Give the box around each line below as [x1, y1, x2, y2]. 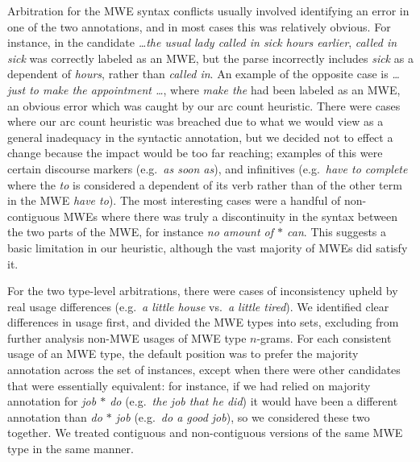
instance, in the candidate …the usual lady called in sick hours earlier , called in [7, 34, 397, 51]
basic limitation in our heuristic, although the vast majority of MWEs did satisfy [7, 239, 408, 256]
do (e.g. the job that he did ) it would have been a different [110, 393, 398, 410]
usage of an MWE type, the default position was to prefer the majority [7, 345, 359, 362]
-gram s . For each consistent [256, 329, 392, 346]
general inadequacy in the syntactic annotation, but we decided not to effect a [7, 128, 393, 145]
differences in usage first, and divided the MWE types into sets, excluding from [7, 314, 399, 331]
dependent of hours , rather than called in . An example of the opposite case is [7, 65, 389, 82]
